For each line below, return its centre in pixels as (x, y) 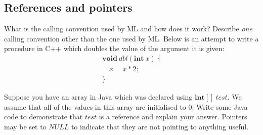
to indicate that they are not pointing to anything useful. (160, 126)
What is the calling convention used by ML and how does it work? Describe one (128, 29)
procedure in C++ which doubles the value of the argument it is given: (114, 48)
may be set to (25, 126)
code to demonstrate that (43, 117)
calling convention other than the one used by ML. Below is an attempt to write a (131, 38)
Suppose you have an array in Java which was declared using (98, 97)
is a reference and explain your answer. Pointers (173, 117)
